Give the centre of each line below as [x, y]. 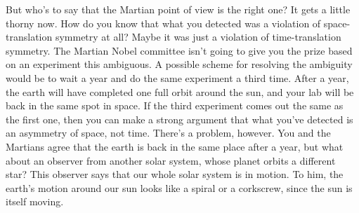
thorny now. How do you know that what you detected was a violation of [163, 23]
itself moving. [35, 201]
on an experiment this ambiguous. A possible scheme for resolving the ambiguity [179, 64]
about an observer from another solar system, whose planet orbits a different [171, 160]
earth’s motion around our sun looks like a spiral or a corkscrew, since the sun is [179, 187]
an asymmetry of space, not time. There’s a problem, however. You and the [168, 133]
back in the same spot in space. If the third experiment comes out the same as [175, 105]
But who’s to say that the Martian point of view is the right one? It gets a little [178, 9]
